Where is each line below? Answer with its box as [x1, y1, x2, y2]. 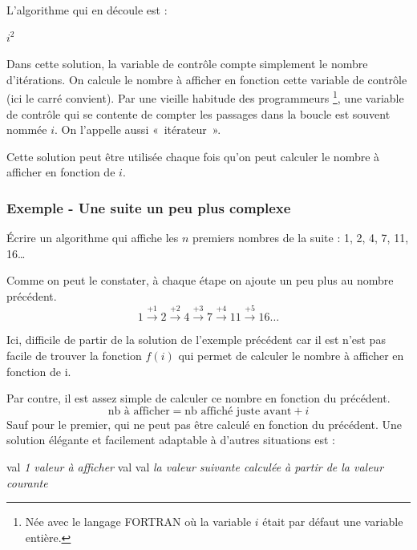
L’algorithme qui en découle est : [6, 2, 168, 18]
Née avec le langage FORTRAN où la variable [25, 513, 252, 530]
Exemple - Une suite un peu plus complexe [6, 197, 291, 217]
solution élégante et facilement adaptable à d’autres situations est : [6, 431, 335, 448]
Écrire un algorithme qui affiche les [6, 229, 179, 246]
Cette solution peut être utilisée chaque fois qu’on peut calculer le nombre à [6, 148, 380, 164]
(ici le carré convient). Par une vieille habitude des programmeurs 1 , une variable [6, 87, 404, 107]
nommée [6, 121, 47, 138]
